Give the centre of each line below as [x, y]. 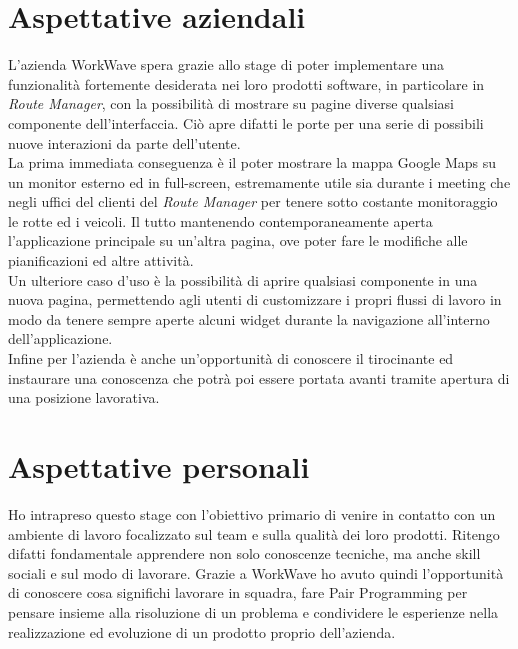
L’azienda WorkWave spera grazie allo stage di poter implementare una [226, 64]
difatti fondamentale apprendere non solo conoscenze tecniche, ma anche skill [244, 553]
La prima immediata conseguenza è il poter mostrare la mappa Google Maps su [252, 162]
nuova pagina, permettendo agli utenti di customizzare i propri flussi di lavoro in [255, 299]
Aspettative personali [159, 466]
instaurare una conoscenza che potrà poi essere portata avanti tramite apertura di [259, 377]
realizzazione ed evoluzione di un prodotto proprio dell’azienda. [202, 631]
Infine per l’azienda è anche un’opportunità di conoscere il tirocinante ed [231, 358]
